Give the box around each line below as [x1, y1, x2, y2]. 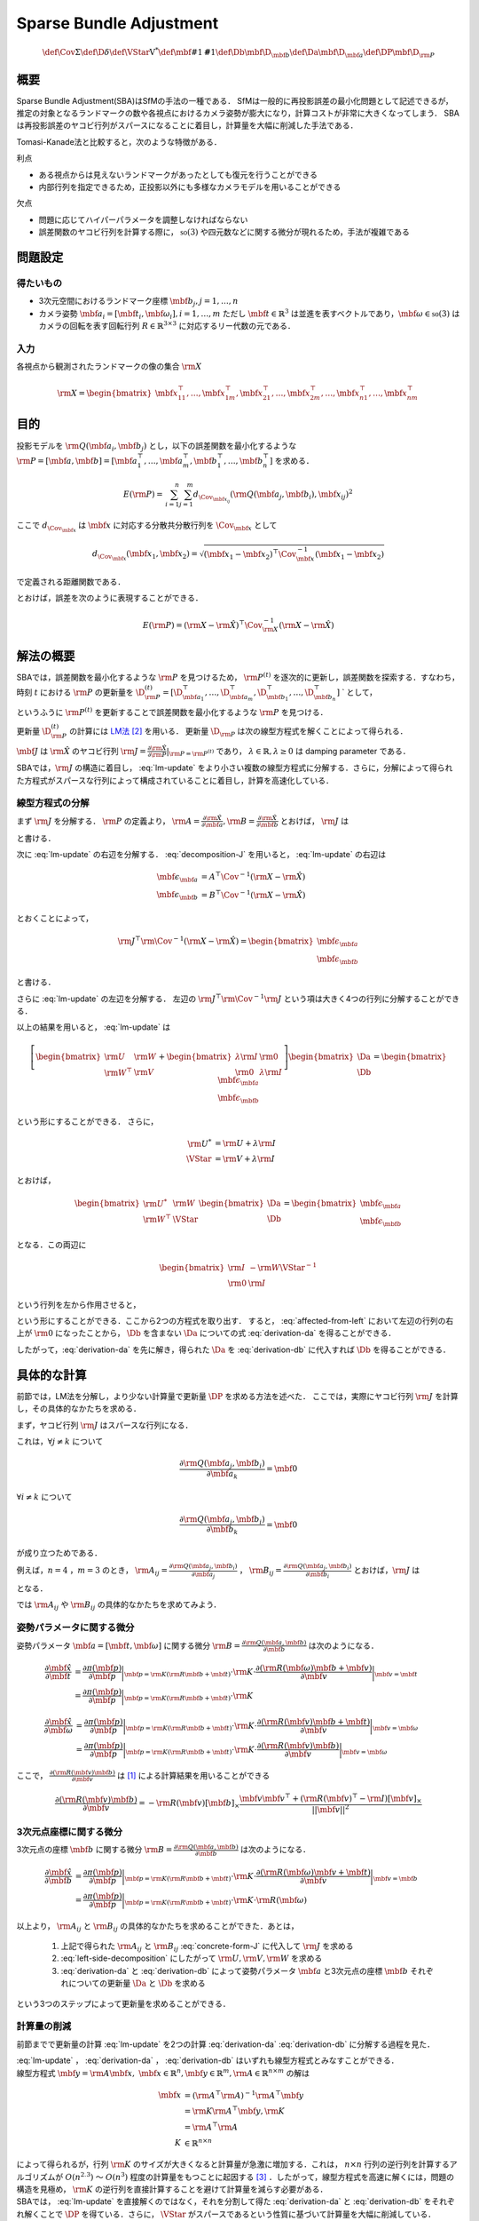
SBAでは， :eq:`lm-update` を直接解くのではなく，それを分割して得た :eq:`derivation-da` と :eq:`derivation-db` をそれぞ [16, 2196, 456, 2207]
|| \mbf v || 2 [311, 1803, 349, 1814]
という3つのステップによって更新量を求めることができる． [16, 1998, 231, 2009]
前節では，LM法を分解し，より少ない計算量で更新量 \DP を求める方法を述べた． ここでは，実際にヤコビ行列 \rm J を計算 [16, 1390, 459, 1401]
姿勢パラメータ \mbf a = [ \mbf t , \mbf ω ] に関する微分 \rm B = [16, 1640, 241, 1651]
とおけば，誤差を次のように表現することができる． [16, 593, 203, 603]
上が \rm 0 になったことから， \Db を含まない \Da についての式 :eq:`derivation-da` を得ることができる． [16, 1328, 397, 1339]
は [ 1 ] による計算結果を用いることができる [116, 1770, 271, 1780]
